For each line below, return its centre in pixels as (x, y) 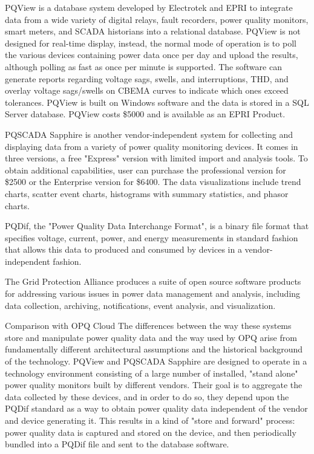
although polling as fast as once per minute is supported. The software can (143, 66)
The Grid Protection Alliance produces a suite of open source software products (153, 281)
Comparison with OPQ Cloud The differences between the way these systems (148, 326)
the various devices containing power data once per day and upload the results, (152, 55)
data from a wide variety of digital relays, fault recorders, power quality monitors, (157, 19)
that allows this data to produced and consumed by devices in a (123, 249)
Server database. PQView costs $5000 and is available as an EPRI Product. (145, 114)
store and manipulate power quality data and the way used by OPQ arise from (151, 337)
